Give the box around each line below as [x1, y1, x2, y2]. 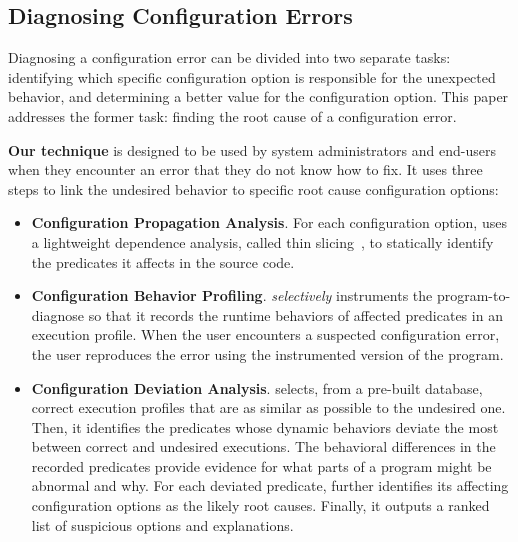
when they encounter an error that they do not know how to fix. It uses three [8, 159, 483, 180]
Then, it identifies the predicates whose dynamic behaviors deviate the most [31, 416, 499, 437]
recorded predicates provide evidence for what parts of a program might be [31, 455, 492, 476]
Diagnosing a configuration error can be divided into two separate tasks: [8, 47, 451, 68]
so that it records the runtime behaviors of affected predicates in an [88, 304, 503, 325]
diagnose [31, 304, 84, 325]
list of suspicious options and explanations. [31, 514, 294, 535]
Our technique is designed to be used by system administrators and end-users [8, 139, 496, 160]
